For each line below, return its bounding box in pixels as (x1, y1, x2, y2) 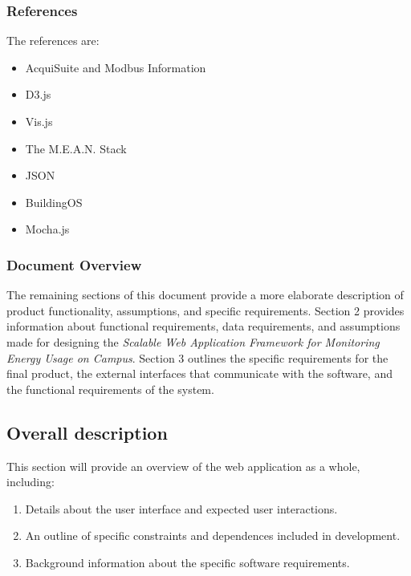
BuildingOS (25, 193, 83, 210)
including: (6, 473, 55, 490)
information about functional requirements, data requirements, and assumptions (6, 318, 401, 335)
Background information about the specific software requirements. (25, 554, 350, 570)
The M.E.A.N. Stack (25, 140, 127, 156)
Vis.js (25, 113, 53, 129)
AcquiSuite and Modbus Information (25, 59, 206, 75)
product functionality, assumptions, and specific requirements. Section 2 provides (6, 302, 405, 318)
